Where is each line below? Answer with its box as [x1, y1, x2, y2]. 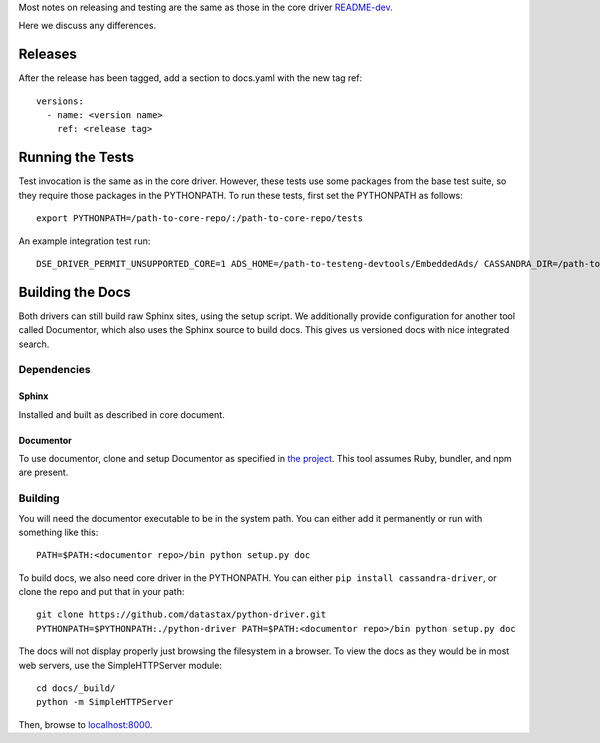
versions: [36, 95, 84, 107]
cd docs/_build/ [36, 683, 116, 694]
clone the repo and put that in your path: [18, 586, 185, 598]
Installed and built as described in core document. [18, 408, 225, 420]
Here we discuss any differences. [18, 20, 157, 32]
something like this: [18, 526, 99, 538]
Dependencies [18, 363, 92, 377]
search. [18, 338, 50, 350]
